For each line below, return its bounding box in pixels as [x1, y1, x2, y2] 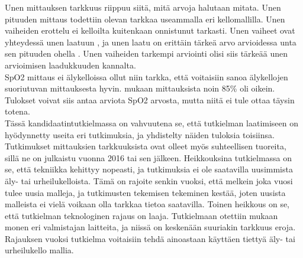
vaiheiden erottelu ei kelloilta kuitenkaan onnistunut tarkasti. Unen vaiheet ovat [5, 24, 295, 37]
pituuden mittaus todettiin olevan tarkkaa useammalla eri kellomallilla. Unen [5, 12, 285, 25]
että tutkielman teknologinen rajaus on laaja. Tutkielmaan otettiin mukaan [5, 209, 278, 221]
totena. [5, 105, 30, 117]
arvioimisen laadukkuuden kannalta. [5, 58, 136, 71]
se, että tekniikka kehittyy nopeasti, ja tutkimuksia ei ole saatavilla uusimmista [5, 163, 293, 175]
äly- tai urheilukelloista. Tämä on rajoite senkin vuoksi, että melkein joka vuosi [5, 174, 293, 187]
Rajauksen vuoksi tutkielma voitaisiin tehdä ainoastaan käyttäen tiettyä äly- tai [5, 232, 295, 244]
